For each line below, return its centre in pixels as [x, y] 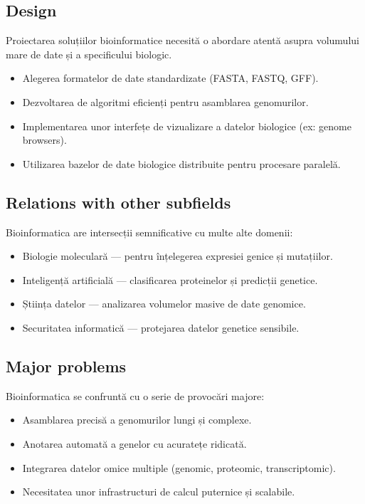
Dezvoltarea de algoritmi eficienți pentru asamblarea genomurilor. [165, 101]
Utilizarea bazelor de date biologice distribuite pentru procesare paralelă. [181, 163]
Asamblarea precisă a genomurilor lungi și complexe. [137, 420]
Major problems [66, 366]
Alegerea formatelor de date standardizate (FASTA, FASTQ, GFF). [170, 78]
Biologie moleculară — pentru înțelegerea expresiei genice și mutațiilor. [178, 256]
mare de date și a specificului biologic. [89, 54]
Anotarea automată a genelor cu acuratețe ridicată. [134, 443]
